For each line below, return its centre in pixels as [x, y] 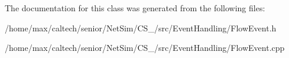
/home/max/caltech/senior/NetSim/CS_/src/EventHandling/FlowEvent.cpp [145, 48]
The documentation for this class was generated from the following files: [135, 8]
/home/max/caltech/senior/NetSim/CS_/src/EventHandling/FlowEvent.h [141, 28]
